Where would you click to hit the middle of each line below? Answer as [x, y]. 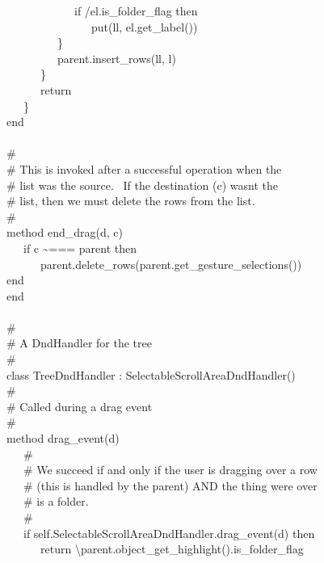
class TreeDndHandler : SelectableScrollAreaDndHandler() [151, 374]
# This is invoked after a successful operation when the [144, 168]
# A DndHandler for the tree [79, 343]
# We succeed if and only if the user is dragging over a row [170, 470]
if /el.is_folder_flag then [136, 11]
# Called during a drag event [80, 406]
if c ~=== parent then [80, 248]
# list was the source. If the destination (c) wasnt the [142, 185]
